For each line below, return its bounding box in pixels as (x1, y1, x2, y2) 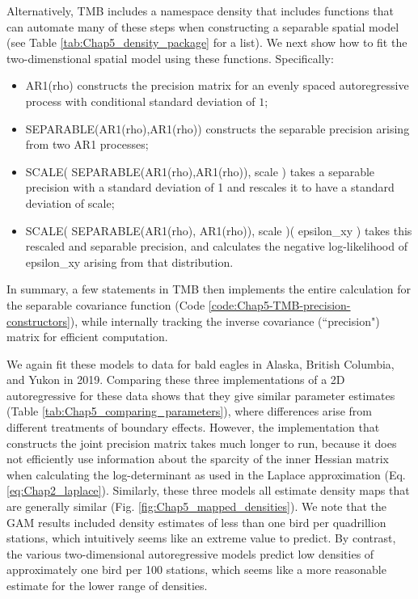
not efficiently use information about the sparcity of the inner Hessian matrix (6, 450, 389, 467)
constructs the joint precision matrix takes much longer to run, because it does (6, 434, 397, 451)
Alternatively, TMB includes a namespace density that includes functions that (6, 2, 394, 19)
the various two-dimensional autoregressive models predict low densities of (6, 545, 374, 562)
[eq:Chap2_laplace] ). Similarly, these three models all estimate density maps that (6, 482, 410, 499)
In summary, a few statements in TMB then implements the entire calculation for (6, 281, 411, 297)
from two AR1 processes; (25, 136, 149, 153)
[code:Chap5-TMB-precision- (208, 296, 351, 313)
